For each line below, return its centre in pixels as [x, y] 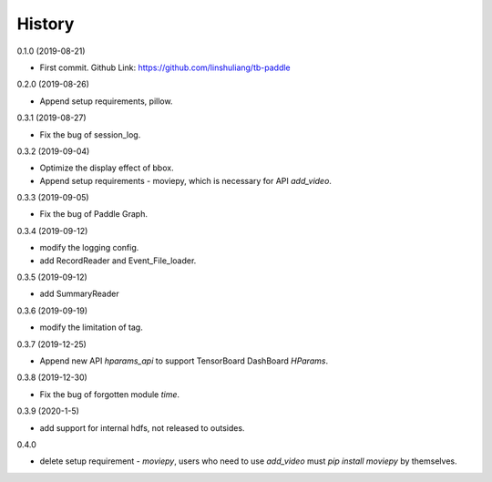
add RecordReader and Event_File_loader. [118, 261]
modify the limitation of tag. [91, 327]
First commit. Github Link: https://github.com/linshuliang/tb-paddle [165, 67]
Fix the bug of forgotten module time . [110, 394]
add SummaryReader [79, 294]
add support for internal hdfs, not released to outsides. [142, 427]
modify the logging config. [89, 248]
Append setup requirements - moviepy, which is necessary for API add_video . [186, 180]
